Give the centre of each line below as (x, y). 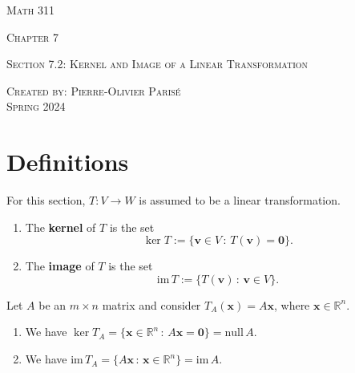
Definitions (68, 162)
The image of (60, 266)
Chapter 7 (32, 36)
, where (292, 304)
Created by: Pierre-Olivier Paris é (94, 90)
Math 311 (30, 10)
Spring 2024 (36, 106)
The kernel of (61, 227)
